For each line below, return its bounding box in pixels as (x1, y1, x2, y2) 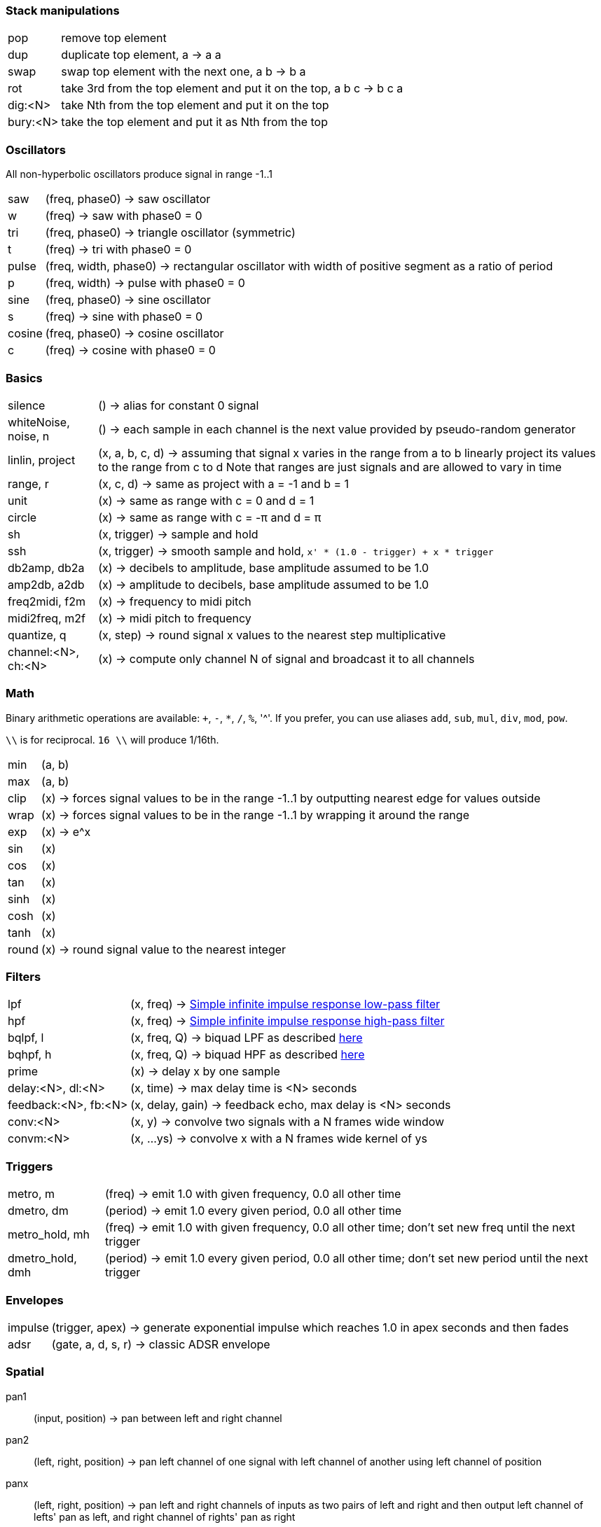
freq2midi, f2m (8, 594, 85, 608)
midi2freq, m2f (8, 611, 85, 625)
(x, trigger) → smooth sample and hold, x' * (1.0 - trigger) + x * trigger (98, 543, 494, 558)
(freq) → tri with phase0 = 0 (45, 242, 192, 257)
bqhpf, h (8, 1047, 52, 1062)
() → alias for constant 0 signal (98, 398, 259, 412)
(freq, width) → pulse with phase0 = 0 (45, 276, 245, 291)
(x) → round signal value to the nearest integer (41, 942, 286, 956)
